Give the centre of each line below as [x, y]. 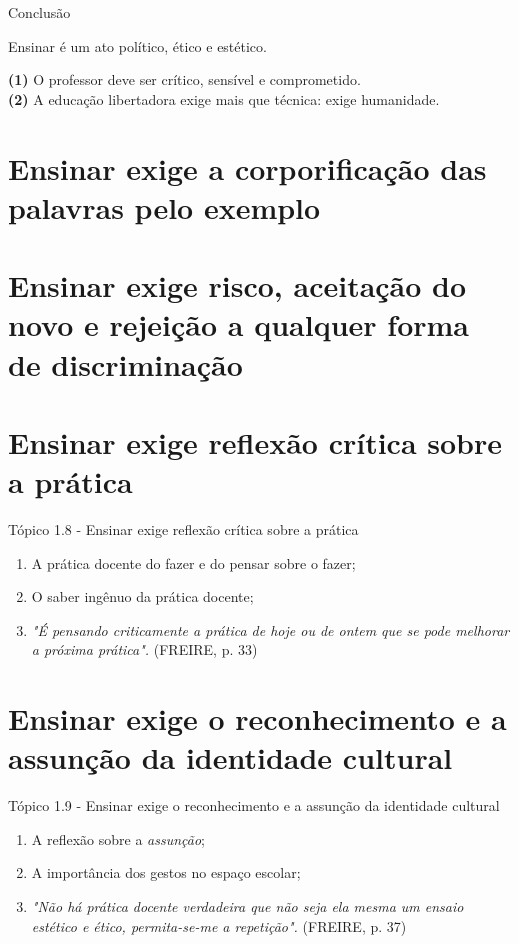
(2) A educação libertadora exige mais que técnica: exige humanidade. [224, 98]
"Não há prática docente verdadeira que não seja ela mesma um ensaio [247, 906]
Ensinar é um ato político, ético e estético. [137, 45]
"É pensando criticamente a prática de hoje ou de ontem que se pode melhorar [270, 629]
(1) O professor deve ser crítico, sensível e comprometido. [184, 79]
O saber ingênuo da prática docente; [142, 596]
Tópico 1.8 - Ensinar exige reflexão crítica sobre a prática [183, 529]
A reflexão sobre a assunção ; [118, 838]
